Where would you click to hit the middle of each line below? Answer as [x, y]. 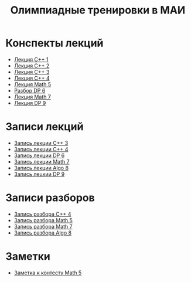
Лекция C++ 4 [32, 78]
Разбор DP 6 [30, 90]
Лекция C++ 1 [31, 59]
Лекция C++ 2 [32, 66]
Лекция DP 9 [30, 103]
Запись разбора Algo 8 [42, 233]
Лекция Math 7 [32, 97]
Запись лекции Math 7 [42, 161]
